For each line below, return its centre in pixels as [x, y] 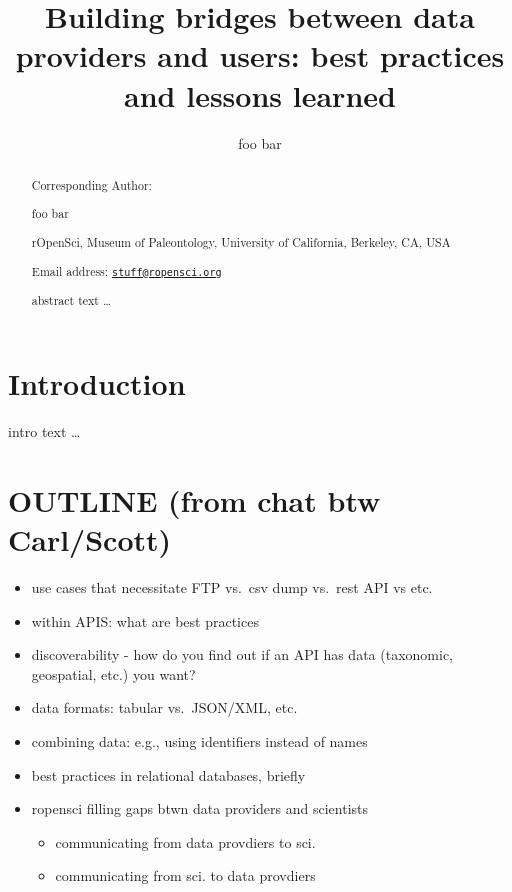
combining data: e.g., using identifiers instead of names [199, 741]
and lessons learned [260, 94]
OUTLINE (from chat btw [194, 499]
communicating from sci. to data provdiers [185, 875]
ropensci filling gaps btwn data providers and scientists [200, 808]
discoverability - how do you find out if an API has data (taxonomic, [242, 654]
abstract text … [71, 299]
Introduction [97, 383]
